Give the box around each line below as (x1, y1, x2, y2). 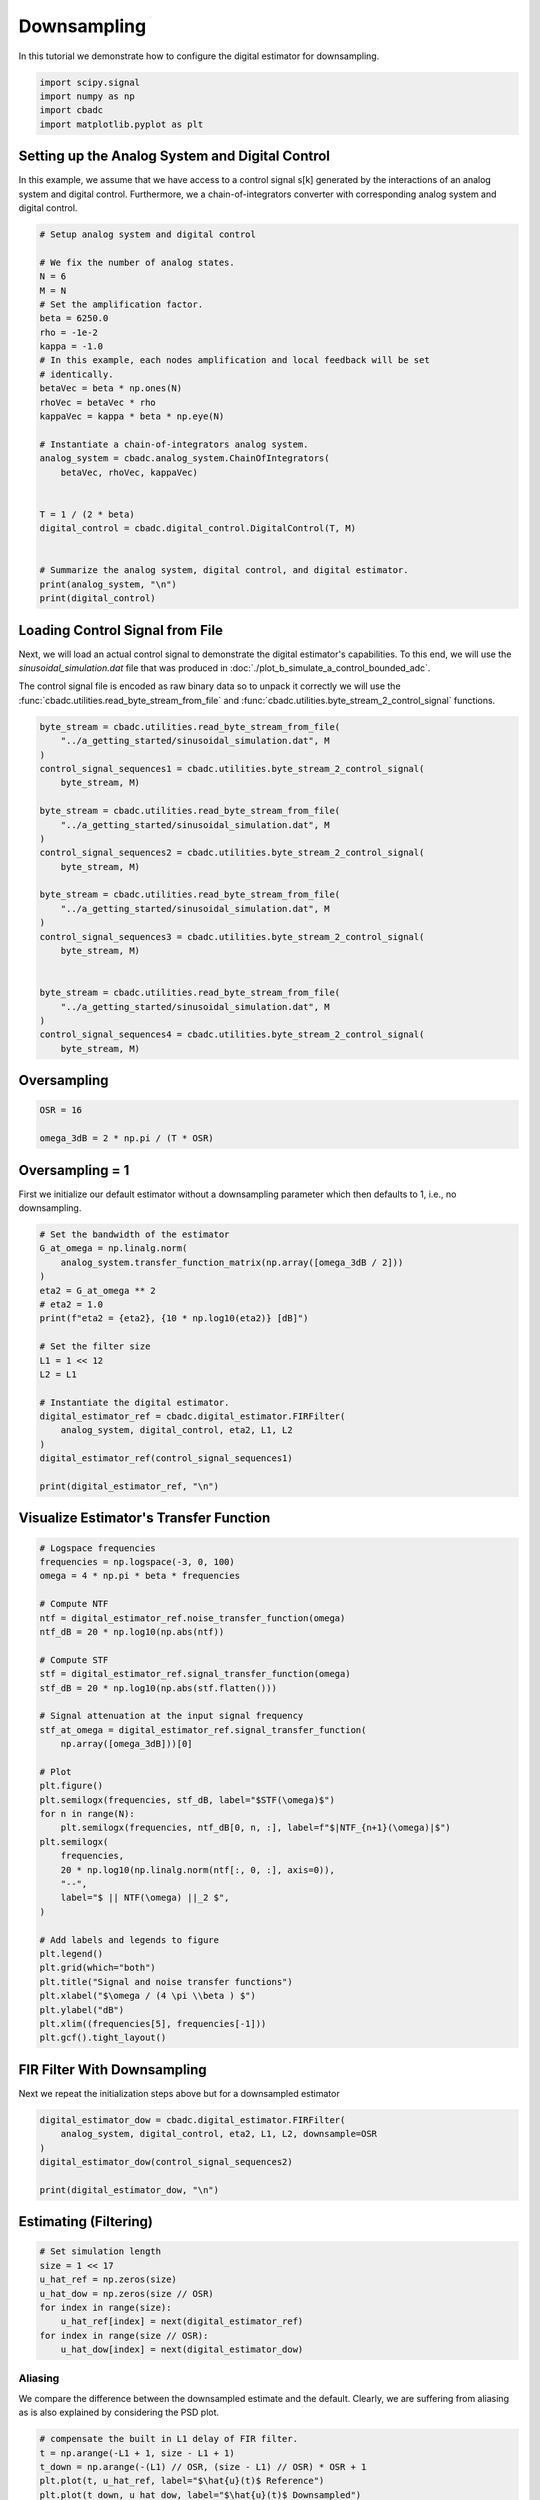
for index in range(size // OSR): (39, 2330, 209, 2341)
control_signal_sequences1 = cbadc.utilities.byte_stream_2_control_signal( (39, 763, 425, 774)
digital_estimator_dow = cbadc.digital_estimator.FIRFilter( (39, 2114, 346, 2125)
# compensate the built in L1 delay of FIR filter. (39, 2433, 299, 2445)
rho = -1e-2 (39, 326, 99, 338)
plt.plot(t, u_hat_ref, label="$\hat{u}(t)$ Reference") (39, 2475, 325, 2487)
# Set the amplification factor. (39, 298, 204, 310)
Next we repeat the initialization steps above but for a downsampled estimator (18, 2087, 340, 2099)
